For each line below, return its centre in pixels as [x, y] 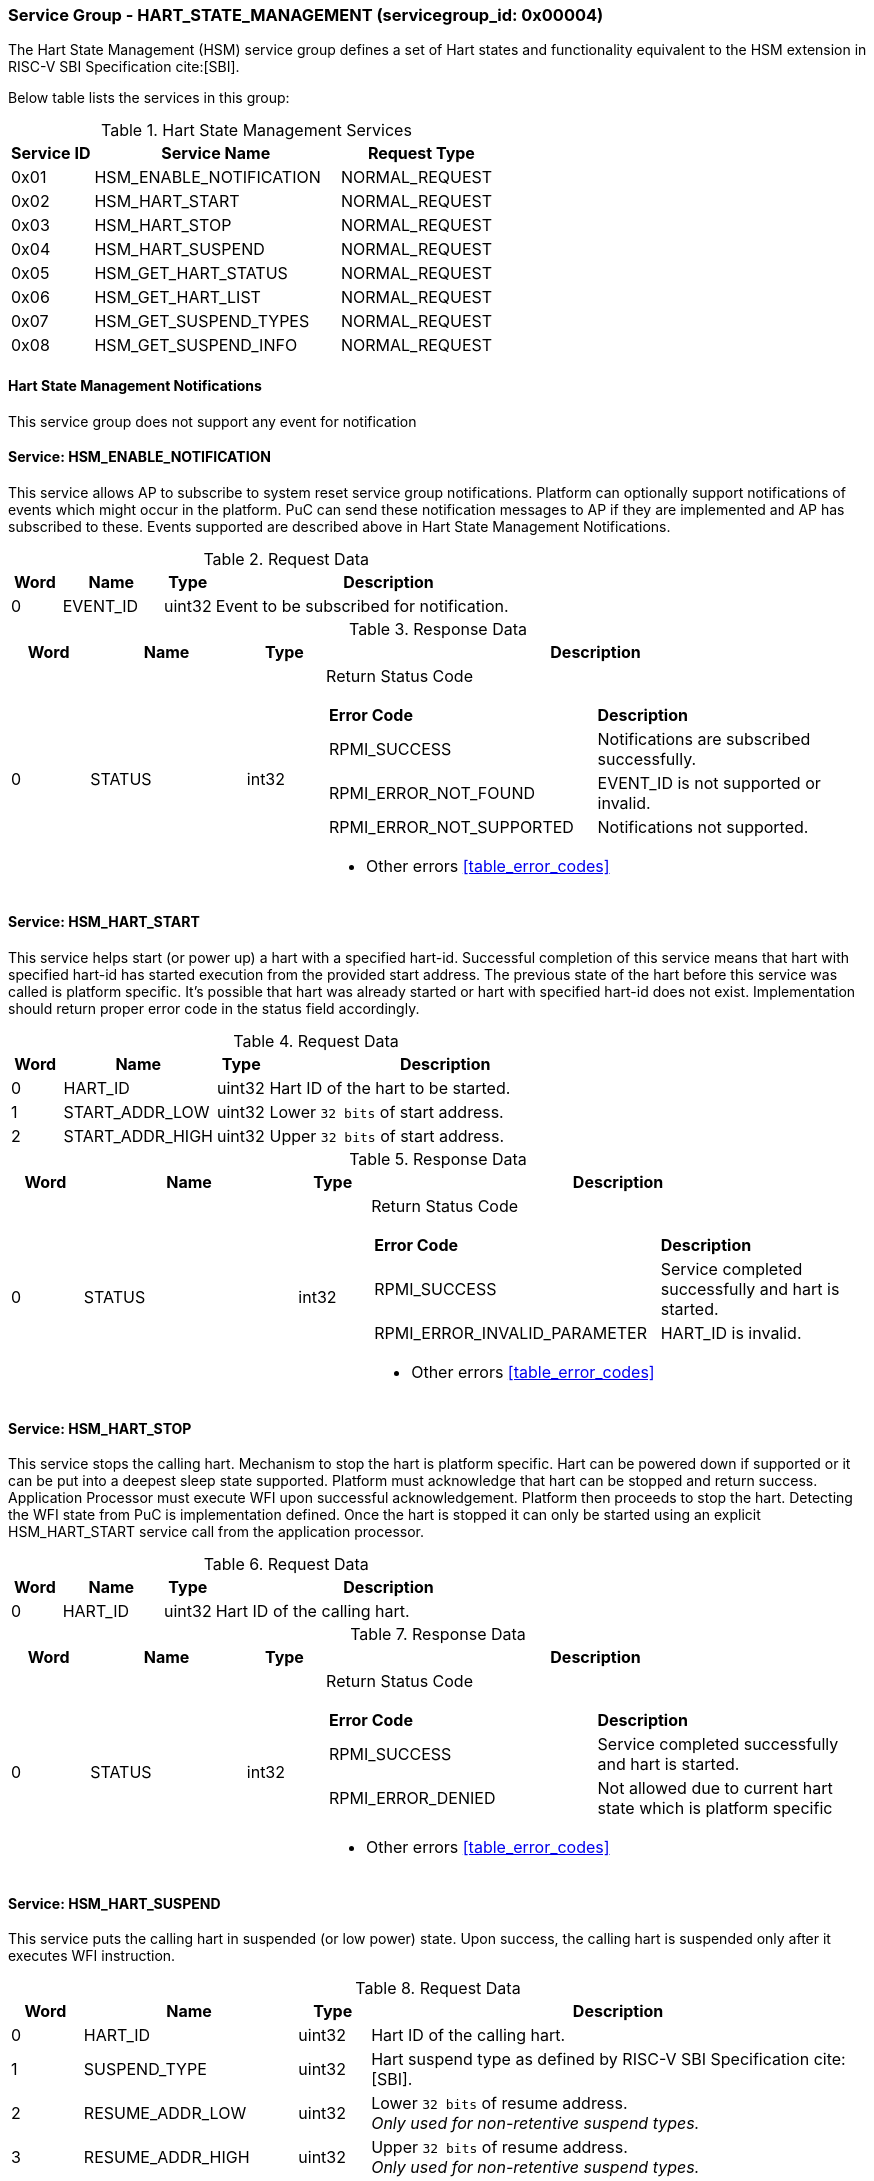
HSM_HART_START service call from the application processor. [216, 1532]
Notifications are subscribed [704, 738]
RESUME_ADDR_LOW [165, 2113]
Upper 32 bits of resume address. [499, 2147]
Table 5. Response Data [438, 1159]
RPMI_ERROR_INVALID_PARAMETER [510, 1333]
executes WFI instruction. [92, 1956]
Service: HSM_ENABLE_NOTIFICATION [140, 457]
